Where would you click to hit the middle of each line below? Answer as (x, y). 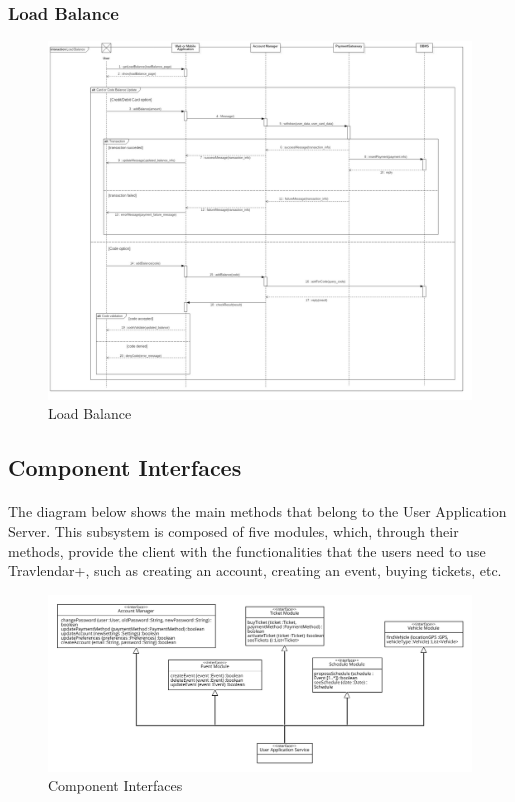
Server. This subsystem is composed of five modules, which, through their (233, 530)
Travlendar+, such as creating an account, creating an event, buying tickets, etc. (255, 570)
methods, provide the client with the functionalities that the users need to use (247, 550)
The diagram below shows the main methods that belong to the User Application (257, 511)
